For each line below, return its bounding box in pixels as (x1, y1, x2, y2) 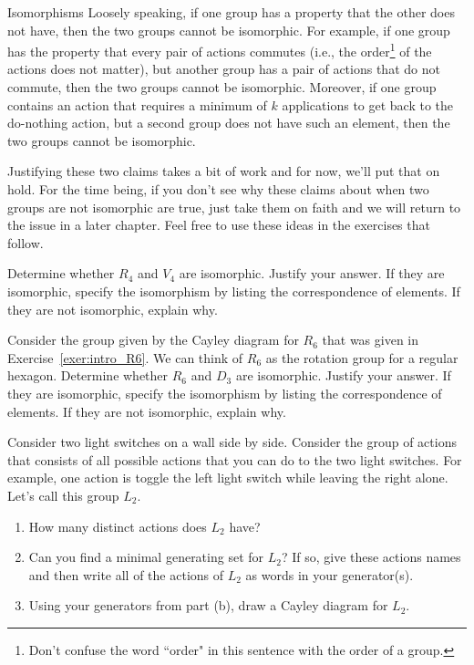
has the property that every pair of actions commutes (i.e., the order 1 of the (7, 39, 432, 60)
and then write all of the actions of (28, 565, 224, 584)
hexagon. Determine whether (7, 366, 169, 385)
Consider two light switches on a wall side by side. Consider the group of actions (7, 432, 457, 452)
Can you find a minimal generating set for (28, 547, 264, 566)
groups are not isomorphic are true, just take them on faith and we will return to (7, 197, 461, 216)
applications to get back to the (282, 95, 454, 114)
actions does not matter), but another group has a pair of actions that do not (7, 59, 440, 78)
